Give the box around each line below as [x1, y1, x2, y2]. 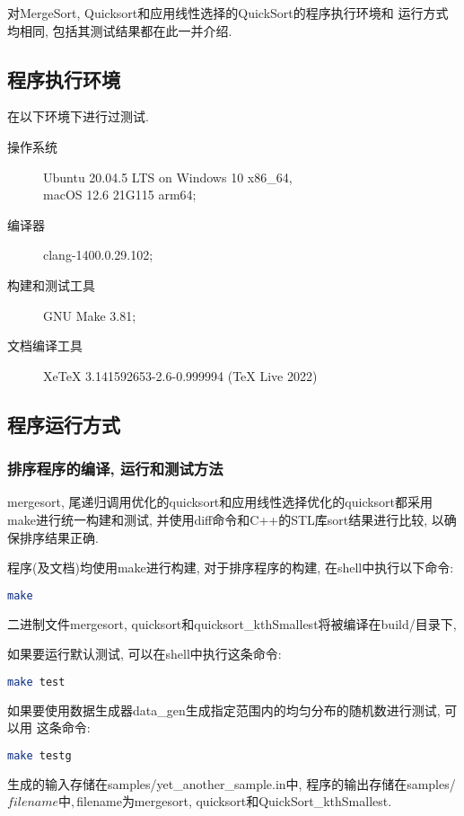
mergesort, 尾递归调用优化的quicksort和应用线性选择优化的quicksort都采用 [7, 492, 433, 511]
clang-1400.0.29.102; [43, 245, 153, 264]
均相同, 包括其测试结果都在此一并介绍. [7, 21, 232, 40]
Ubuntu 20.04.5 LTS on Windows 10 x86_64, [43, 167, 293, 186]
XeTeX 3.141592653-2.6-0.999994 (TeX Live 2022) [43, 366, 318, 385]
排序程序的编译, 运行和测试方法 [7, 457, 223, 480]
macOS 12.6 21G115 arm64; [43, 185, 197, 204]
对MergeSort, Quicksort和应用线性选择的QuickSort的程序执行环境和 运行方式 [7, 4, 449, 22]
